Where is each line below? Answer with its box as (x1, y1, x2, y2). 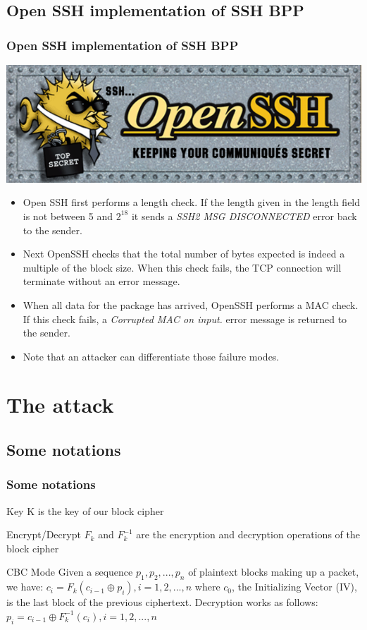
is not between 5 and (23, 208, 113, 223)
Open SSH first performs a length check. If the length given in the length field (23, 195, 361, 210)
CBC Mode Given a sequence (6, 564, 133, 579)
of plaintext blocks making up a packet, (188, 564, 359, 579)
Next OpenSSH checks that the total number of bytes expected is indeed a (23, 246, 345, 261)
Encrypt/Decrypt (6, 527, 81, 542)
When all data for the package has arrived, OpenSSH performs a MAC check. (23, 297, 359, 312)
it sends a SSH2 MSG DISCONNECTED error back (131, 208, 357, 223)
